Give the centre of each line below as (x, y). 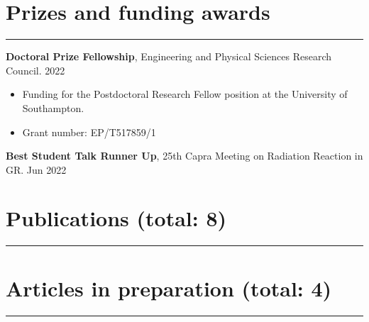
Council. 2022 (35, 70)
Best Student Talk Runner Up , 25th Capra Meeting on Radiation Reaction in (184, 156)
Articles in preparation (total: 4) (169, 288)
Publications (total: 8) (116, 218)
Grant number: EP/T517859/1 (89, 132)
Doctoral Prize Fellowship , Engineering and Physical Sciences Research (169, 56)
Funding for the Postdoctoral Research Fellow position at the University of (185, 94)
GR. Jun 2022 (36, 169)
